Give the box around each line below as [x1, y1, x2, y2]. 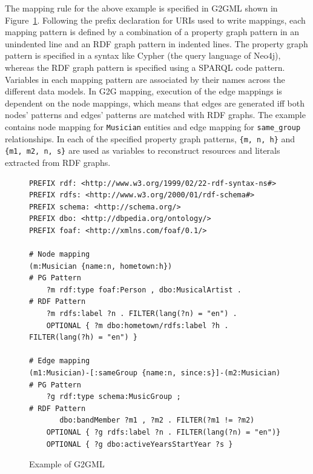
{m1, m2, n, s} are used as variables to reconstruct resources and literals [5, 144, 280, 157]
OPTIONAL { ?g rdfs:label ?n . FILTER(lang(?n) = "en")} [46, 427, 281, 436]
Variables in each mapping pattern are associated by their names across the [5, 73, 285, 85]
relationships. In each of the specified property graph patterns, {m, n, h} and [5, 132, 295, 145]
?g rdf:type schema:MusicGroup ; [46, 392, 181, 401]
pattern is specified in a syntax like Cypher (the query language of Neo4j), [5, 49, 281, 62]
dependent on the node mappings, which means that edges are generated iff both [5, 96, 305, 109]
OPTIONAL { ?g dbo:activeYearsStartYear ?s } [46, 439, 233, 449]
